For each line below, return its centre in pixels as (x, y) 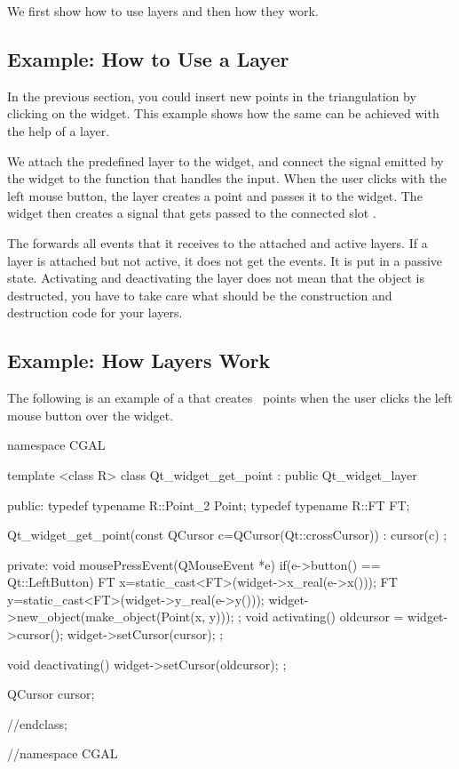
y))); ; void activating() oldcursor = (306, 617)
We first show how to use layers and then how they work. (163, 11)
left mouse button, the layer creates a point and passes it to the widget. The (215, 195)
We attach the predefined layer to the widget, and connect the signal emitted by (226, 160)
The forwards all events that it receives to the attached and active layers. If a (218, 242)
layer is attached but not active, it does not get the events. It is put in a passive (225, 260)
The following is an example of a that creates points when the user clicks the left (230, 398)
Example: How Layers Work (139, 360)
